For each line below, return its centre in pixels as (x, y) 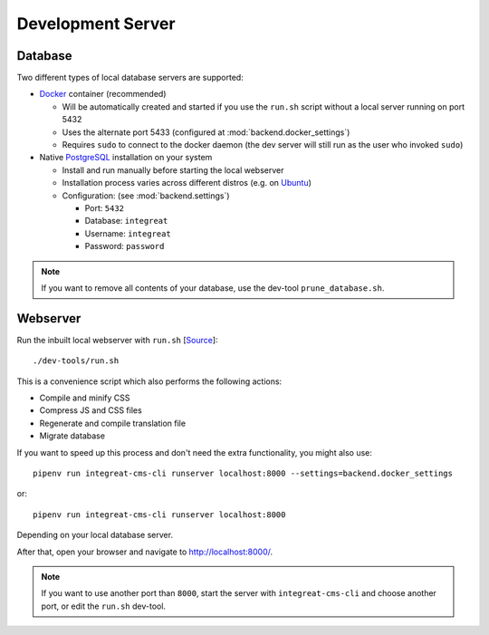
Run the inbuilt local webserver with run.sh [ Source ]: (117, 340)
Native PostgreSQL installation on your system (126, 158)
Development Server (96, 24)
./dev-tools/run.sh (76, 361)
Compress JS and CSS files (91, 410)
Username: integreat (128, 233)
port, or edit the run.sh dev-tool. (104, 606)
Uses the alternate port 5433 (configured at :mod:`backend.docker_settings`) (206, 132)
